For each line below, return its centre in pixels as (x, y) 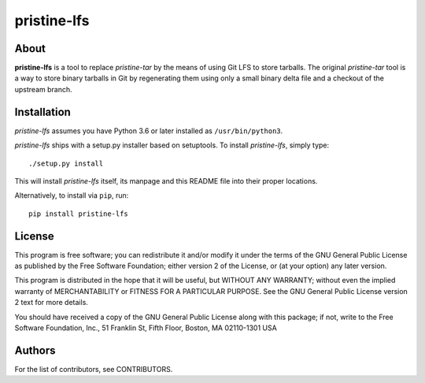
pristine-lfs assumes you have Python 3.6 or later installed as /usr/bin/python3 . (149, 131)
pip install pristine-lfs (79, 214)
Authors (35, 350)
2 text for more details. (51, 303)
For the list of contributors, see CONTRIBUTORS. (94, 369)
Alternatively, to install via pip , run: (72, 195)
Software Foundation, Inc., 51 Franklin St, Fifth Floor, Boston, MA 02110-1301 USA (146, 328)
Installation (42, 112)
